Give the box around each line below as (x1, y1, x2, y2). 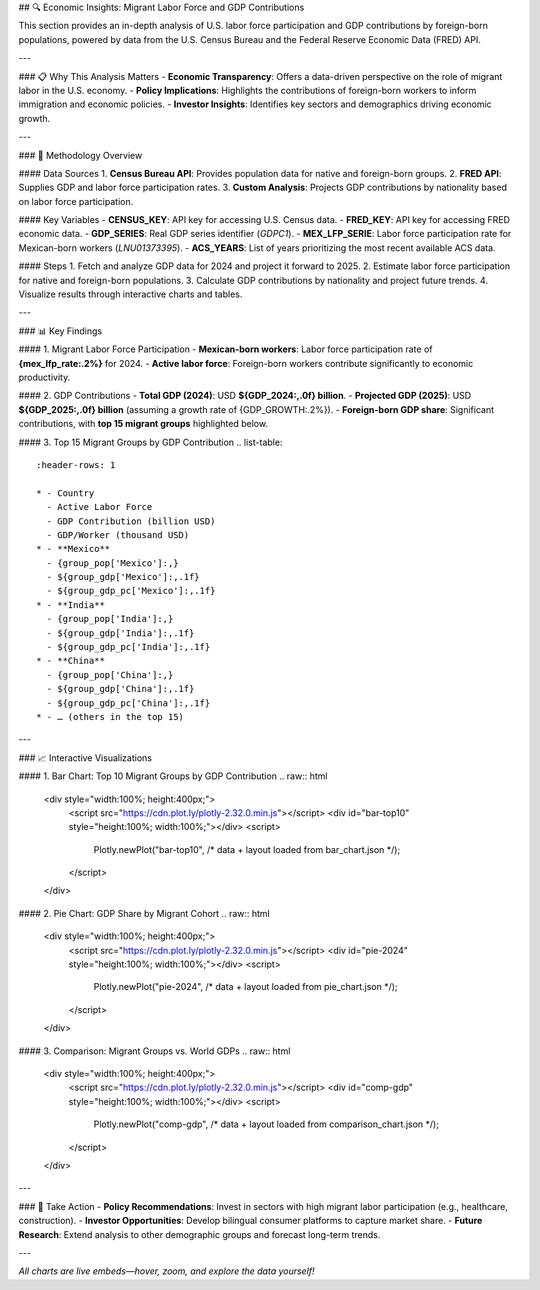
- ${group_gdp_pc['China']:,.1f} (46, 697, 211, 709)
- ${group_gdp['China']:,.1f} (46, 683, 195, 695)
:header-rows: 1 (36, 459, 116, 470)
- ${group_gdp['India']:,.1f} (46, 627, 195, 639)
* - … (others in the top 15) (36, 711, 185, 722)
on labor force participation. (18, 195, 134, 207)
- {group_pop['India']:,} (46, 613, 174, 625)
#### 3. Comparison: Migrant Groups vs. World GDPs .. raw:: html (18, 1045, 291, 1057)
